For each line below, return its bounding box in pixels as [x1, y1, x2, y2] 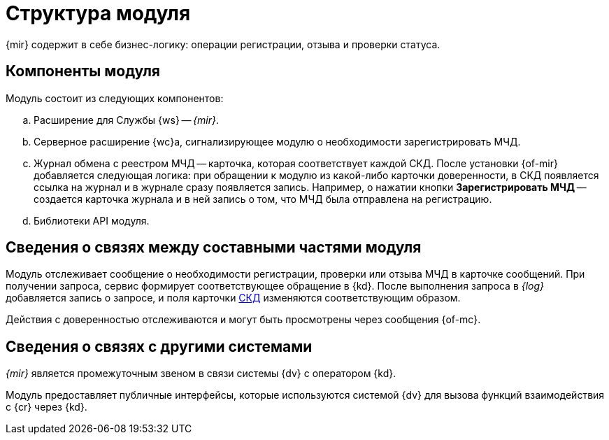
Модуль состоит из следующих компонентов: [6, 92, 224, 104]
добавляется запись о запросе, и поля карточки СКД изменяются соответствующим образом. [6, 292, 461, 304]
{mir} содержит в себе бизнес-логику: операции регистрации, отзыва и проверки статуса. [6, 38, 440, 50]
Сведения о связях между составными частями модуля [6, 239, 422, 257]
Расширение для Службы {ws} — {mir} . [34, 113, 219, 126]
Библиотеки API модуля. [34, 214, 150, 227]
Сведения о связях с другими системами [6, 337, 313, 355]
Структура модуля [6, 1, 191, 25]
